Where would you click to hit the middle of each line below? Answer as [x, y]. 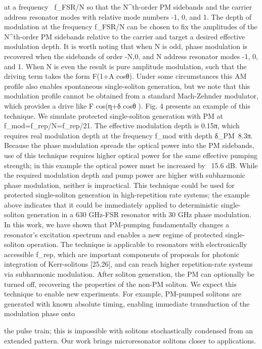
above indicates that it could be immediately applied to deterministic [112, 204]
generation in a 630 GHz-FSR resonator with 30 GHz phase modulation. [139, 214]
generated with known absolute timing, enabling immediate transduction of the [127, 303]
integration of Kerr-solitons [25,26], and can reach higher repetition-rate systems [128, 264]
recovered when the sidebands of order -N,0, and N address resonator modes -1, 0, [131, 56]
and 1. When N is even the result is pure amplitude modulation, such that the [125, 66]
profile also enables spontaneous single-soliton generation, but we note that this [127, 86]
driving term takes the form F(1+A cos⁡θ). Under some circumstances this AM [125, 76]
